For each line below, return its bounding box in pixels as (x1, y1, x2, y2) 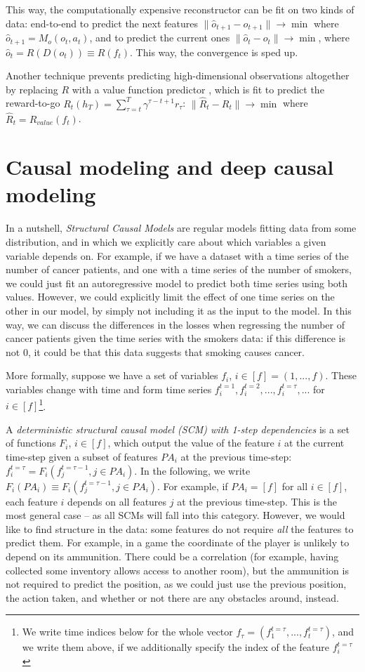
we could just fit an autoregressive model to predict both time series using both (6, 275, 348, 290)
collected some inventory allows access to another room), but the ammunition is (6, 562, 349, 577)
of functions (6, 435, 56, 450)
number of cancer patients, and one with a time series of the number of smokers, (6, 262, 352, 277)
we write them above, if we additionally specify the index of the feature (22, 640, 330, 654)
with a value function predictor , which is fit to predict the (72, 81, 324, 96)
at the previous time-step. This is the (177, 494, 338, 508)
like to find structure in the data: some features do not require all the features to (6, 521, 354, 536)
